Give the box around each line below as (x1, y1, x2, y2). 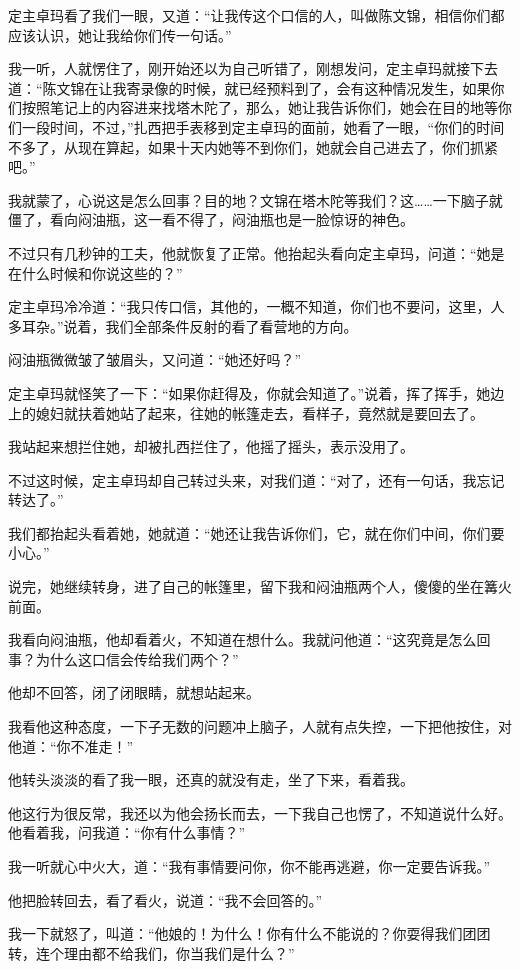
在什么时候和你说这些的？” (8, 262, 183, 283)
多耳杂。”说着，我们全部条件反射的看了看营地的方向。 (8, 315, 358, 336)
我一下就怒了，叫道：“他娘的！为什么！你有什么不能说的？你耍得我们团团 (8, 923, 491, 944)
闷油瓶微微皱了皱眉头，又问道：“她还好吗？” (8, 349, 302, 370)
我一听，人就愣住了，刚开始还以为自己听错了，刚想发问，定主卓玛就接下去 (8, 58, 498, 79)
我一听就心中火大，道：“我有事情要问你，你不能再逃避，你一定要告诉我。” (8, 856, 491, 876)
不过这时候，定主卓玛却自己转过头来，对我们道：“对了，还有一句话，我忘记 (8, 469, 505, 490)
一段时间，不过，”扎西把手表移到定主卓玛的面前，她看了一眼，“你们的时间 (21, 116, 505, 137)
